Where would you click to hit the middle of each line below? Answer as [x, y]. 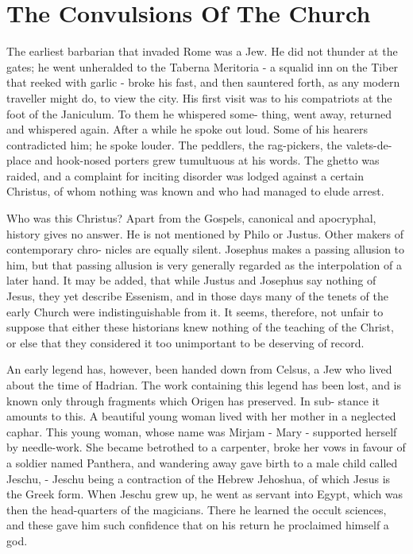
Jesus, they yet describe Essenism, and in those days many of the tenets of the [197, 296]
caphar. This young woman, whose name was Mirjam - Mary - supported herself [202, 431]
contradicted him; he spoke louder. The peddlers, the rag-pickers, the [174, 144]
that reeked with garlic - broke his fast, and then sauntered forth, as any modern [203, 82]
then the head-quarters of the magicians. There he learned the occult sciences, [197, 509]
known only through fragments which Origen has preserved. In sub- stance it [193, 400]
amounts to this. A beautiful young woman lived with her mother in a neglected [201, 416]
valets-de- [369, 144]
